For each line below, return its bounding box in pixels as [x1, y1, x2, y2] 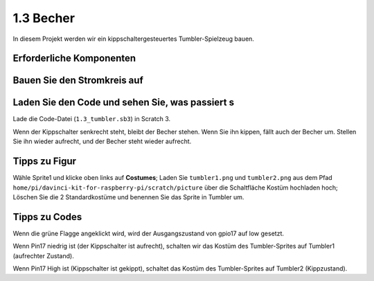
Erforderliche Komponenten [12, 53, 136, 64]
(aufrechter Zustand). [12, 251, 74, 260]
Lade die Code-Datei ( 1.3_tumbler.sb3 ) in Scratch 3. [12, 115, 171, 123]
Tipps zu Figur [12, 156, 76, 167]
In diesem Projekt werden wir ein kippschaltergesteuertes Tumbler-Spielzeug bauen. [12, 35, 254, 43]
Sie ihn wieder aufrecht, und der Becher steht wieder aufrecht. [12, 137, 192, 145]
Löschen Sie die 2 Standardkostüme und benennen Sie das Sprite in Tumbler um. [12, 192, 244, 201]
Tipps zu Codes [12, 211, 82, 223]
